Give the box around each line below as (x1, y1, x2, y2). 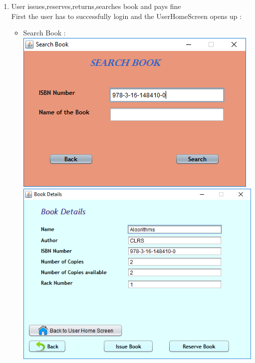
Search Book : (23, 27, 66, 38)
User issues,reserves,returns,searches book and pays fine (11, 1, 181, 11)
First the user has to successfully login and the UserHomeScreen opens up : (11, 10, 242, 21)
